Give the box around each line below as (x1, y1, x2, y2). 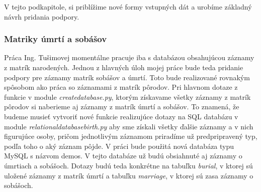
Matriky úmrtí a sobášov (4, 33, 107, 45)
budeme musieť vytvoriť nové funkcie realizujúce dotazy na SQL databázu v (4, 111, 238, 121)
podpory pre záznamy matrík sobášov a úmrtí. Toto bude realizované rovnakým (4, 72, 250, 82)
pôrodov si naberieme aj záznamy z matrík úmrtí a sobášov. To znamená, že (4, 101, 239, 112)
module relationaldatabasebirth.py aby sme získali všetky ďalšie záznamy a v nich (4, 121, 253, 131)
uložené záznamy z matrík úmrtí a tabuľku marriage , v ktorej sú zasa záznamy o (4, 170, 253, 180)
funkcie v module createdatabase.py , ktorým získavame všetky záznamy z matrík (4, 91, 251, 102)
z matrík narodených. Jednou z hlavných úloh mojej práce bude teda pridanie (4, 62, 243, 72)
